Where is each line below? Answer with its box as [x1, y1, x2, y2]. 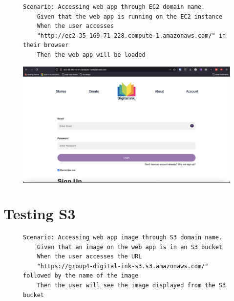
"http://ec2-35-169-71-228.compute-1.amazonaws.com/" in [37, 32, 226, 39]
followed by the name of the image [23, 272, 139, 279]
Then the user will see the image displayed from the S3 [37, 281, 226, 289]
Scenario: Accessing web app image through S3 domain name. [23, 233, 223, 241]
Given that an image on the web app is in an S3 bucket [37, 243, 223, 251]
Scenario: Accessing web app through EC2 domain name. [23, 3, 205, 10]
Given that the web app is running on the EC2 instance [37, 13, 223, 20]
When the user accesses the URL [37, 253, 142, 260]
